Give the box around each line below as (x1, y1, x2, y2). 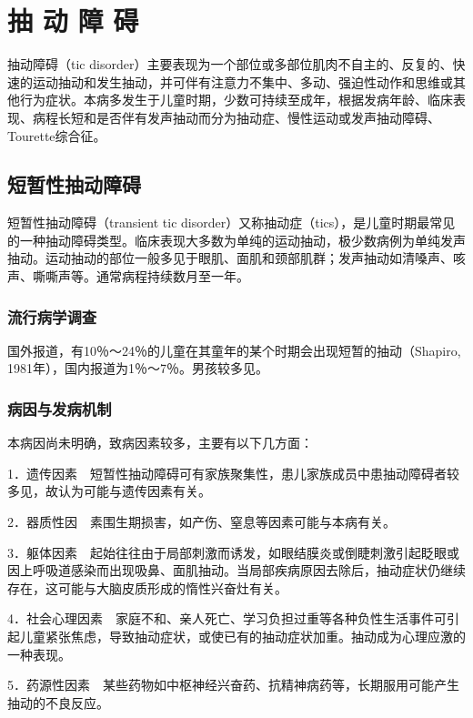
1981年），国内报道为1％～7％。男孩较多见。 (7, 359, 268, 378)
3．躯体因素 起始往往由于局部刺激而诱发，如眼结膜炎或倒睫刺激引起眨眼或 (7, 542, 459, 561)
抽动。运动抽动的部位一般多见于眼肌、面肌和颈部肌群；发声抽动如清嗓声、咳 (7, 248, 466, 268)
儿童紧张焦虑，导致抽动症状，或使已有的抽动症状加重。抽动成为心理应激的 (19, 627, 466, 646)
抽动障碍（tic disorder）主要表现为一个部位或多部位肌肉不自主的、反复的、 (7, 55, 453, 74)
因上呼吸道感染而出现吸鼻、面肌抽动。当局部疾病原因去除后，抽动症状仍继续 (7, 561, 466, 580)
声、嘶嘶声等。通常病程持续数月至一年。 (7, 267, 249, 286)
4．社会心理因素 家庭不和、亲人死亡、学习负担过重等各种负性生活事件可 (7, 609, 447, 628)
